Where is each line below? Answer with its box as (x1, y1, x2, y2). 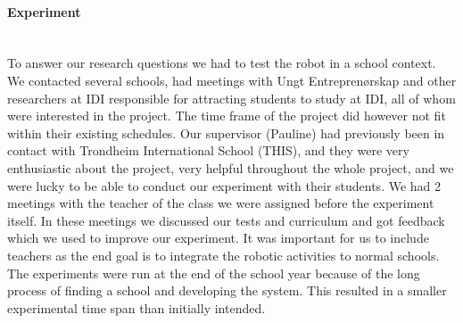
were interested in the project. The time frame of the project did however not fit (7, 106, 446, 125)
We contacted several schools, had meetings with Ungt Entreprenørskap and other (7, 70, 457, 89)
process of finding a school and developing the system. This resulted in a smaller (7, 281, 447, 300)
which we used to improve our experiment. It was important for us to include (7, 228, 429, 247)
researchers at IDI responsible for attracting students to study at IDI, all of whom (7, 88, 456, 107)
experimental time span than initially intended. (7, 298, 266, 317)
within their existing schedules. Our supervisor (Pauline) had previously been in (7, 123, 445, 142)
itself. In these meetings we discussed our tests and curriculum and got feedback (7, 211, 445, 229)
